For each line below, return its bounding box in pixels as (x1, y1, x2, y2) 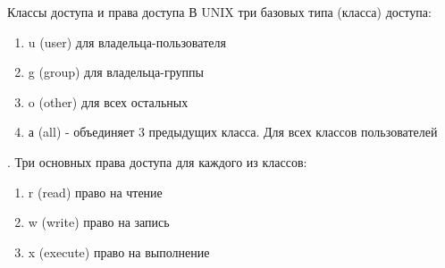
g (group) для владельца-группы (28, 63, 204, 81)
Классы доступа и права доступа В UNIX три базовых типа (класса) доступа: (7, 3, 432, 21)
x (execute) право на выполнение (28, 242, 210, 261)
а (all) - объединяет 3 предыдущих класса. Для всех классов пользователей (28, 122, 438, 141)
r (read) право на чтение (28, 182, 163, 201)
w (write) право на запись (28, 213, 170, 231)
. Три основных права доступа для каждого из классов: (7, 152, 307, 171)
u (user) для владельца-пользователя (28, 32, 226, 51)
